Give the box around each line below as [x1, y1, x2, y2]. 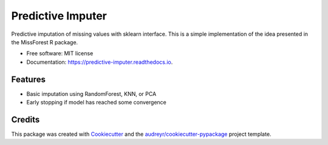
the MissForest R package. [11, 38, 78, 46]
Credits [11, 114, 40, 124]
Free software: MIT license [26, 50, 94, 57]
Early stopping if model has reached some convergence [26, 99, 167, 106]
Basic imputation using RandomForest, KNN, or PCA [26, 90, 157, 97]
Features [11, 74, 46, 84]
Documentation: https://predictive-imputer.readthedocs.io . [26, 58, 173, 66]
